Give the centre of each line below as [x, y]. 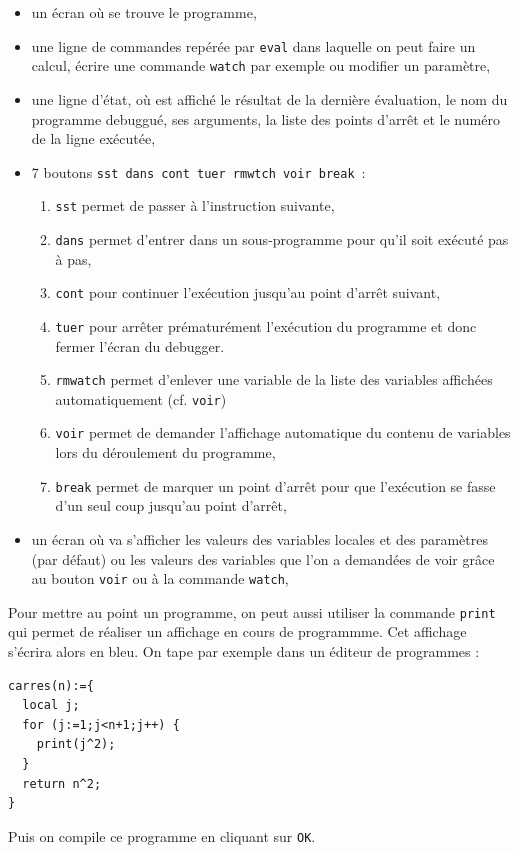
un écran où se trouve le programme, [144, 12]
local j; [51, 705]
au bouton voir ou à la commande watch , [160, 578]
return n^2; [62, 783]
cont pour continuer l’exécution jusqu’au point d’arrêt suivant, [248, 292]
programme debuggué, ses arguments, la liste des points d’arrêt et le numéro [265, 118]
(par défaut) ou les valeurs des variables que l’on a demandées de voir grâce [263, 558]
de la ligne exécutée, [93, 138]
